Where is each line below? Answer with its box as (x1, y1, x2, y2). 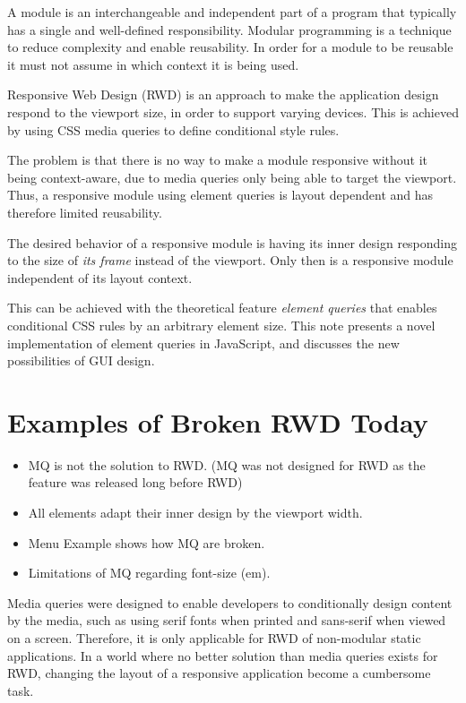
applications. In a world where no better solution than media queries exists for (7, 646, 438, 664)
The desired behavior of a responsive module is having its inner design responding (7, 233, 458, 252)
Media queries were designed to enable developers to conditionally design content (7, 593, 453, 612)
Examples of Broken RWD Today (7, 403, 428, 440)
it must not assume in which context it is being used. (7, 55, 299, 73)
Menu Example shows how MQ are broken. (28, 533, 265, 552)
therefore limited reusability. (7, 202, 162, 221)
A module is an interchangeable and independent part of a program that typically (7, 3, 457, 21)
